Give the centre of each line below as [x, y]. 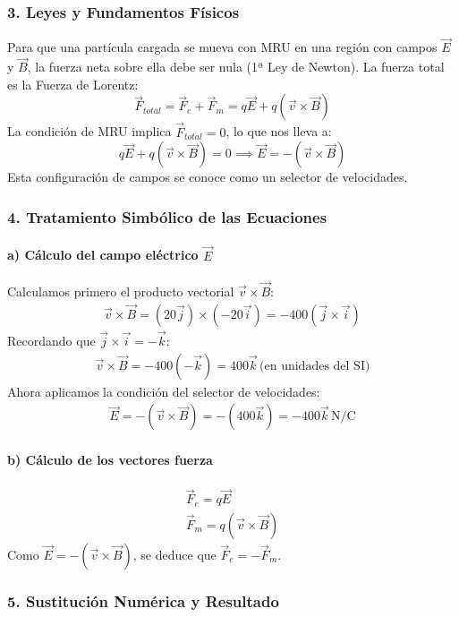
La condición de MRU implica [89, 131]
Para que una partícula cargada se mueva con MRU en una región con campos [222, 47]
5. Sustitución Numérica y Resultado [143, 600]
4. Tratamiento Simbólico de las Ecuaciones [167, 216]
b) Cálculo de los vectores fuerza [110, 459]
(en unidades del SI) [315, 366]
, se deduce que [174, 554]
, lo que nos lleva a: [279, 131]
